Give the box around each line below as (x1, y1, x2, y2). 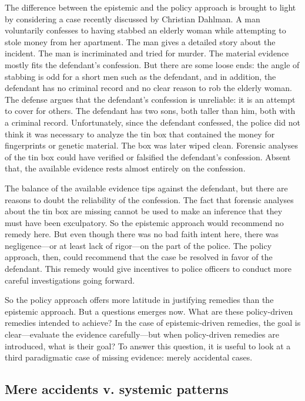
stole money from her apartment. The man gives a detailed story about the (5, 35, 276, 48)
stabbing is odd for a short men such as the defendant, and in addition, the (5, 70, 276, 82)
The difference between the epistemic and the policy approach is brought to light (5, 1, 296, 13)
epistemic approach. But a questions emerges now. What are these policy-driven (5, 305, 293, 317)
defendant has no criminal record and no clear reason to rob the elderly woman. (5, 82, 292, 94)
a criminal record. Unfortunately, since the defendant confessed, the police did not (5, 116, 300, 128)
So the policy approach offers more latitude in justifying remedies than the (5, 294, 274, 306)
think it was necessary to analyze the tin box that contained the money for (5, 127, 275, 140)
